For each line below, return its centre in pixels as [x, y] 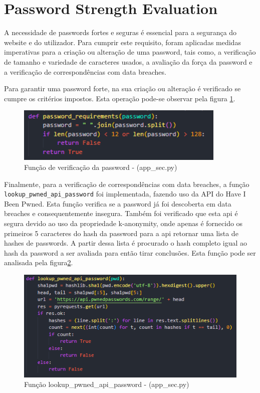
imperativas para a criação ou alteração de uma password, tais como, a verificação [130, 52]
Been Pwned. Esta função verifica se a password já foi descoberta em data [118, 203]
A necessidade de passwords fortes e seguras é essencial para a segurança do [120, 32]
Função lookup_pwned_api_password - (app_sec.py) [107, 384]
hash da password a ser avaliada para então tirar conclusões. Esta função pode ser [130, 252]
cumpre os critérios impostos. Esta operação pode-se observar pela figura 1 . [120, 98]
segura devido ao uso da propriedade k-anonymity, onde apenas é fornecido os [123, 223]
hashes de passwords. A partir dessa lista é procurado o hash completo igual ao [126, 243]
